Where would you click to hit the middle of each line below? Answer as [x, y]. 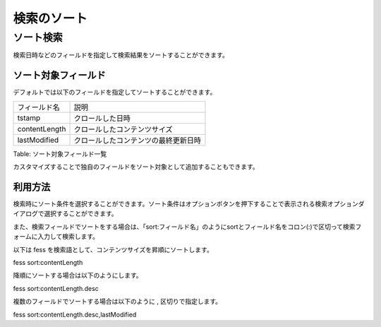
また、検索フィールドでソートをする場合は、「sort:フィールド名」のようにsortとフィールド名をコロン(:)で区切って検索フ [187, 227]
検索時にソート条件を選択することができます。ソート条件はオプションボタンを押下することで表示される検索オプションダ [189, 203]
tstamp [29, 118]
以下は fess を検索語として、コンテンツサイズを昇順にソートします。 [113, 249]
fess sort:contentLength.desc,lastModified [75, 314]
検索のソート [50, 18]
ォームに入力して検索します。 [56, 237]
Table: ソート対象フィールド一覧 [60, 154]
